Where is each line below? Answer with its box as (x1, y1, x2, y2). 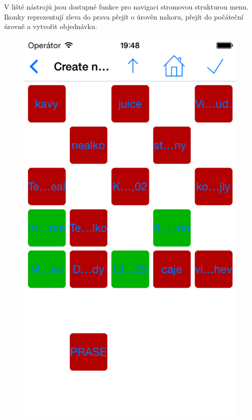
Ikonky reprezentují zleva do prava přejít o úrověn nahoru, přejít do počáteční (4, 11, 243, 22)
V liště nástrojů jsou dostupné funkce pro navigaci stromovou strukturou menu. (4, 2, 248, 12)
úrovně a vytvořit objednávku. (4, 21, 97, 32)
